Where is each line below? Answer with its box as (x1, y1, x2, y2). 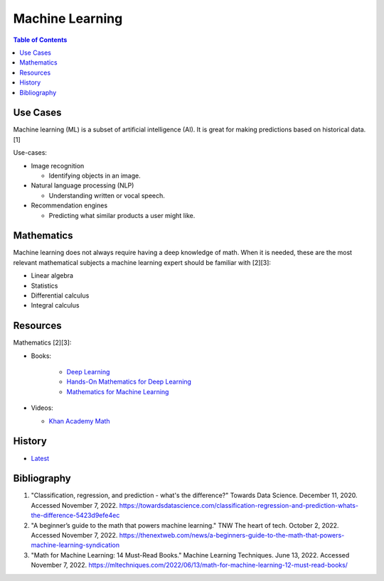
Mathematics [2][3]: (13, 338, 72, 347)
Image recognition (31, 161, 85, 170)
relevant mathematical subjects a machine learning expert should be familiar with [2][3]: (13, 258, 272, 266)
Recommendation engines (31, 201, 108, 210)
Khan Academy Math (48, 416, 110, 425)
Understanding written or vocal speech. (48, 191, 165, 200)
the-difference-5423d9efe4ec (31, 511, 120, 520)
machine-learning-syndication (31, 541, 120, 550)
